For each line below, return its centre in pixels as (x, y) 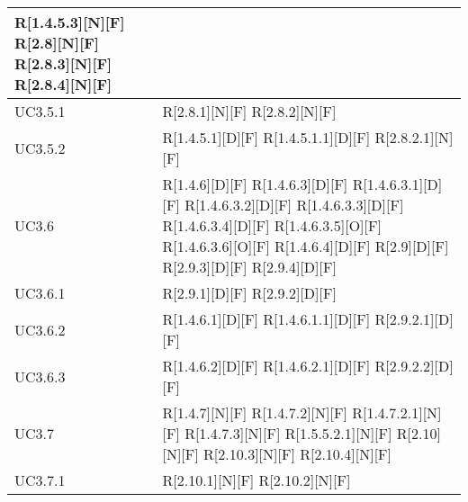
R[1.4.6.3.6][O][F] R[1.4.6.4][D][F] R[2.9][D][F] (306, 246)
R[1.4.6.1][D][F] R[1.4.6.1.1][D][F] (266, 319)
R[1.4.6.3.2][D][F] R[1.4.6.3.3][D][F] (294, 205)
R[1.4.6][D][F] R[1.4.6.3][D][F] (255, 184)
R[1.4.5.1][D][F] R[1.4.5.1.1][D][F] (266, 137)
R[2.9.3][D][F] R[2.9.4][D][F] (249, 267)
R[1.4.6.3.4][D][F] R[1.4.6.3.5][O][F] (272, 225)
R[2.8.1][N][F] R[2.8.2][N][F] (249, 111)
